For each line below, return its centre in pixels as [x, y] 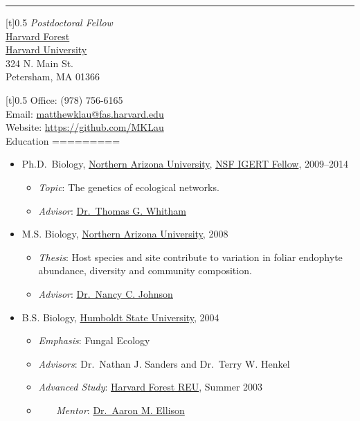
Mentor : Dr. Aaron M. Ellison [120, 410]
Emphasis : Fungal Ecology [94, 340]
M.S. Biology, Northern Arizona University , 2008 [125, 234]
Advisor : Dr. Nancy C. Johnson [106, 293]
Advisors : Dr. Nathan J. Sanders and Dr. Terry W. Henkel [164, 363]
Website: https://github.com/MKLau [85, 127]
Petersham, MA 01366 [53, 77]
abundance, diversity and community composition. [145, 270]
